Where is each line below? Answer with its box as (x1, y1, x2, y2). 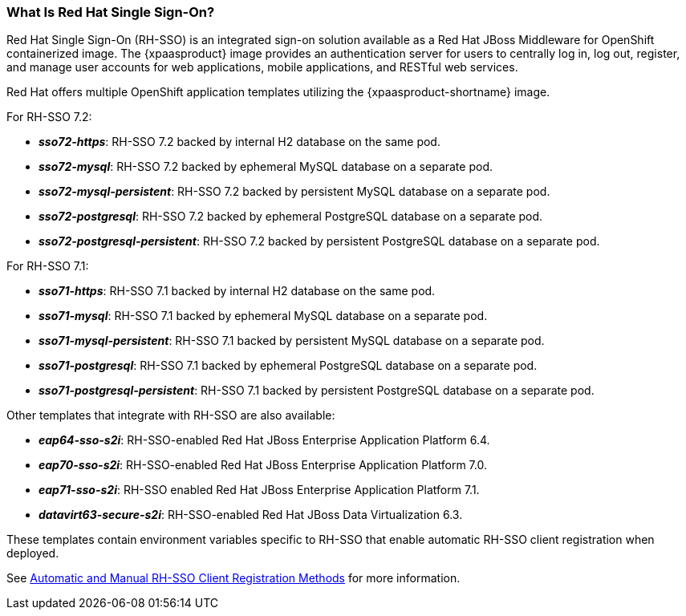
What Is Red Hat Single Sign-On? (6, 4, 215, 20)
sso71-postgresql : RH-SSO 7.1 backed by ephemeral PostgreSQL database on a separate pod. (39, 359, 538, 373)
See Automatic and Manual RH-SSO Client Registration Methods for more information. (6, 571, 461, 586)
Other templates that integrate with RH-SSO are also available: (6, 408, 335, 423)
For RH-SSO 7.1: (6, 259, 89, 274)
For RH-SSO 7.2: (6, 110, 92, 124)
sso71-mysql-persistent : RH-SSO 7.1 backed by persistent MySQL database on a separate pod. (39, 334, 545, 348)
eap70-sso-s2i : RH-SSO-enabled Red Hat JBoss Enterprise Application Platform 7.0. (39, 458, 487, 472)
